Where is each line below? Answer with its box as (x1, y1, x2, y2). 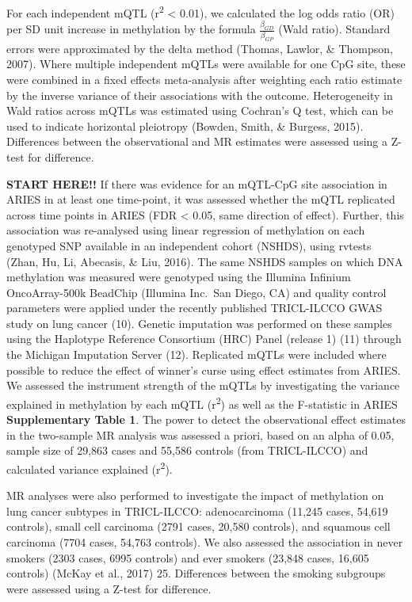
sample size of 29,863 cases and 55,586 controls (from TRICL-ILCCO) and (6, 442, 368, 459)
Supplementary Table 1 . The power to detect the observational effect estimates (6, 411, 406, 428)
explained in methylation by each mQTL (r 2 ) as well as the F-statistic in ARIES (6, 393, 398, 412)
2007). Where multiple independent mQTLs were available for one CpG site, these (6, 55, 406, 72)
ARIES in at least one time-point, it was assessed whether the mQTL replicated (6, 191, 395, 208)
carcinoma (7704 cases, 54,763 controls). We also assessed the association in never (6, 533, 403, 550)
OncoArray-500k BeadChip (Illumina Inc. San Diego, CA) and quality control (6, 284, 387, 300)
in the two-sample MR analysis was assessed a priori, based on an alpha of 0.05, (6, 426, 395, 443)
